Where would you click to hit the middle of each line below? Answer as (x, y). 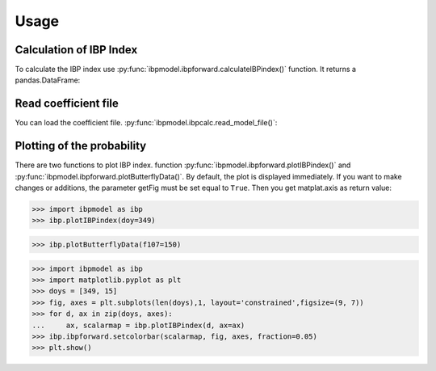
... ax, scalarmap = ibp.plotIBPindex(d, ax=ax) (138, 325)
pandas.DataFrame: (48, 80)
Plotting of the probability (81, 146)
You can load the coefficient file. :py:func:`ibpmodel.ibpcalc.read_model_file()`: (146, 123)
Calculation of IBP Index (76, 50)
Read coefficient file (67, 104)
